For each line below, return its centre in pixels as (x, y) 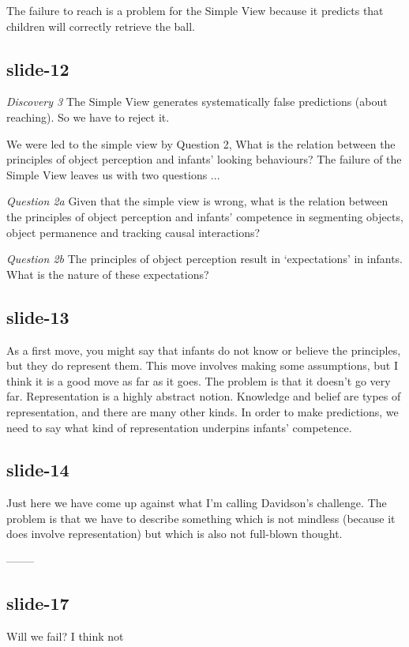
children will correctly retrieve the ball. (101, 26)
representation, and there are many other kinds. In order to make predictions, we (203, 411)
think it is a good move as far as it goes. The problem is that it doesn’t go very (199, 380)
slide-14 (38, 470)
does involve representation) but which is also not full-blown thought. (174, 534)
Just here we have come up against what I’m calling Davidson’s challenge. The (197, 503)
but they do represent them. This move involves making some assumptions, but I (203, 365)
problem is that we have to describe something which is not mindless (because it (201, 518)
